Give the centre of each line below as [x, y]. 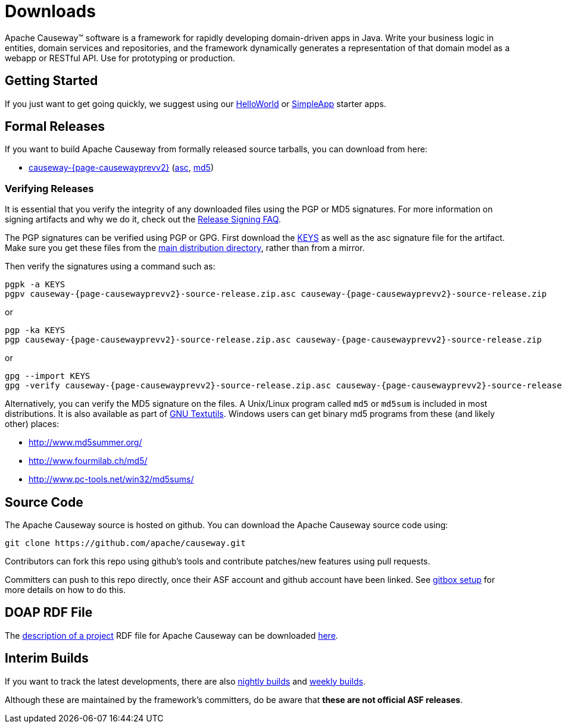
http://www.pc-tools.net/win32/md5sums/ [111, 479]
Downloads [50, 11]
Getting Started [51, 81]
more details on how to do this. [65, 590]
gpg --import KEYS [48, 376]
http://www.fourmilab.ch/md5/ [88, 461]
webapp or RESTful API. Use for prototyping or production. [120, 58]
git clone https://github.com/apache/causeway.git [125, 543]
